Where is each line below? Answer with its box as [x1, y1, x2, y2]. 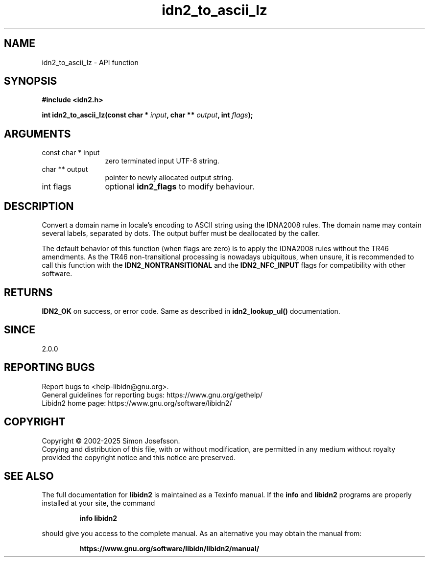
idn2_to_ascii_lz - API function [42, 58, 139, 67]
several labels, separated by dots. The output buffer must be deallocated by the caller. [42, 229, 320, 238]
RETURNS [4, 286, 53, 299]
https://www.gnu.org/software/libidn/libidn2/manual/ [79, 544, 260, 553]
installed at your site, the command [42, 499, 155, 508]
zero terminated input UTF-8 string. [105, 157, 219, 165]
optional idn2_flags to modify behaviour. [105, 182, 255, 192]
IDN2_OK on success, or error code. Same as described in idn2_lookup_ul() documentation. [42, 306, 340, 315]
